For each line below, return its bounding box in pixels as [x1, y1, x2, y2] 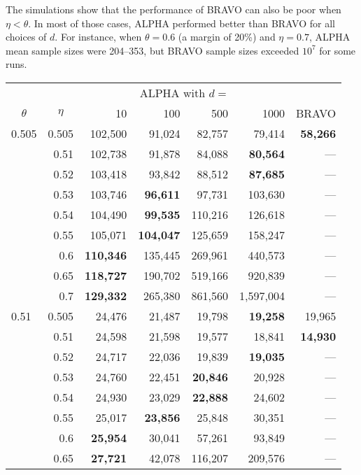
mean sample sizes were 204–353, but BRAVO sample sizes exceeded [6, 43, 299, 57]
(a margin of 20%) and [178, 29, 276, 44]
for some [319, 43, 356, 57]
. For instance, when [55, 29, 142, 44]
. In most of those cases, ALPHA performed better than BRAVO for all [28, 15, 335, 30]
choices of [6, 29, 47, 44]
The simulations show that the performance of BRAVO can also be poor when [6, 2, 341, 16]
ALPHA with [139, 84, 206, 101]
